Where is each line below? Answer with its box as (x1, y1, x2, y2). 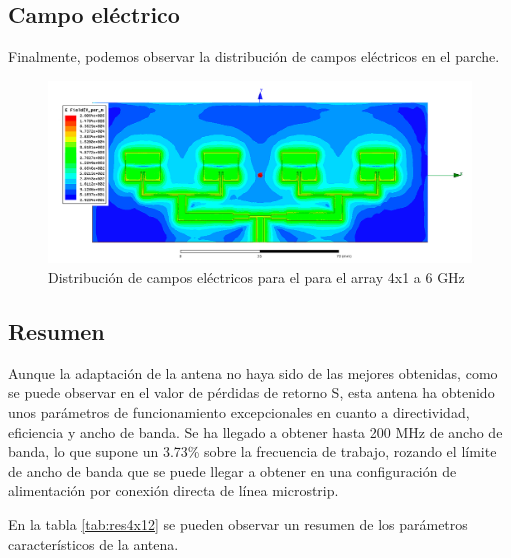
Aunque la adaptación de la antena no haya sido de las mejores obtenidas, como (8, 362, 498, 383)
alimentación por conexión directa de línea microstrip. (8, 480, 339, 501)
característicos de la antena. (8, 533, 179, 554)
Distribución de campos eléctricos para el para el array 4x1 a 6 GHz (48, 266, 465, 287)
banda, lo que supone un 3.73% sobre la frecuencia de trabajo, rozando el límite (8, 441, 497, 462)
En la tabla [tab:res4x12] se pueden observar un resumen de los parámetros (8, 513, 468, 534)
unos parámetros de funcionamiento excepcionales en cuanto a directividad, (8, 401, 470, 422)
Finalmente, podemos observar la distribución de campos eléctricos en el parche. (8, 46, 500, 67)
